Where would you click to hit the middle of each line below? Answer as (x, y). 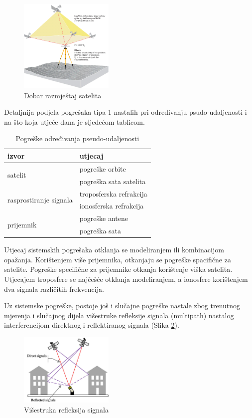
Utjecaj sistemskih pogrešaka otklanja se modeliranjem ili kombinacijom (114, 250)
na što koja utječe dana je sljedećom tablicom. (74, 121)
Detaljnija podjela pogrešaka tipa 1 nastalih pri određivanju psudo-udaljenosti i (126, 112)
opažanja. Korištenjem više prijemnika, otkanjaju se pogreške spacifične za (118, 259)
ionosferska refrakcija (112, 206)
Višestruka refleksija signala (66, 409)
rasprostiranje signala (40, 199)
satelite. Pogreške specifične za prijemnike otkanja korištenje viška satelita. (118, 269)
